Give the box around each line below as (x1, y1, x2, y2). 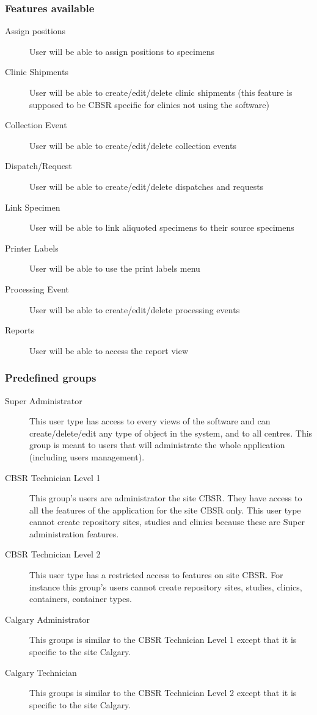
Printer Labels (5, 241, 59, 254)
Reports (5, 324, 35, 336)
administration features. (29, 527, 119, 540)
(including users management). (29, 450, 145, 463)
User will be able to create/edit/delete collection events (29, 139, 236, 151)
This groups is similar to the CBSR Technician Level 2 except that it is (29, 686, 297, 699)
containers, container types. (29, 592, 132, 605)
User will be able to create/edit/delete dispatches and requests (29, 180, 264, 192)
